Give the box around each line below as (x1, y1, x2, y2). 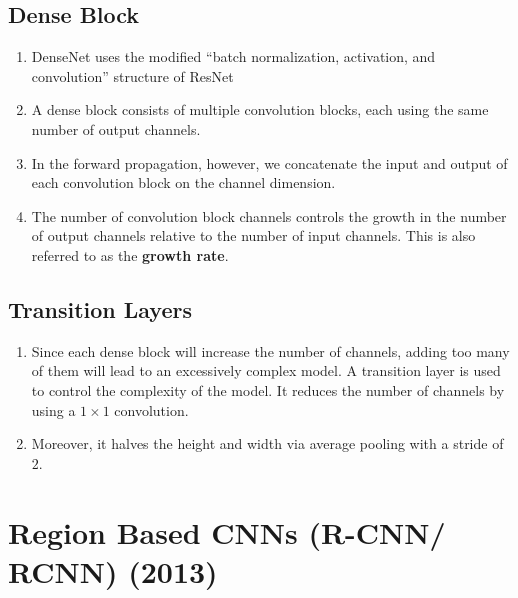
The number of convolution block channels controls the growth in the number (31, 205, 507, 226)
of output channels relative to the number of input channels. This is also (31, 225, 476, 246)
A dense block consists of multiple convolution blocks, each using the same (31, 99, 489, 120)
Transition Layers (8, 293, 192, 324)
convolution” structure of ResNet (31, 65, 234, 86)
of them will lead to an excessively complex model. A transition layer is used (31, 360, 501, 381)
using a (31, 399, 76, 420)
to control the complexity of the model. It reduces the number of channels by (31, 379, 505, 400)
